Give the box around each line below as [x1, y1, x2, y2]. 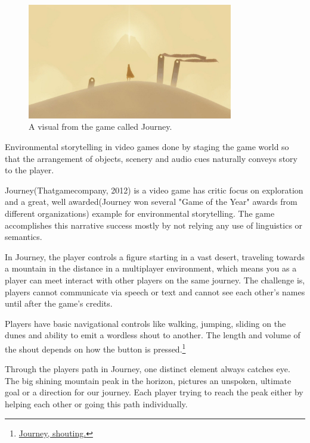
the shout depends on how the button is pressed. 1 [5, 341, 186, 355]
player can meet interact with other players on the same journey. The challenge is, [5, 273, 305, 286]
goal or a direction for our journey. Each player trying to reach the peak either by [5, 386, 303, 398]
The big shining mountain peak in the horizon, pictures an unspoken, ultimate [5, 374, 292, 386]
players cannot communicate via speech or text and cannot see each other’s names [5, 285, 305, 298]
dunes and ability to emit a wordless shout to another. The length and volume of [5, 329, 300, 341]
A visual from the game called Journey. [29, 120, 172, 133]
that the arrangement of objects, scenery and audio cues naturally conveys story [5, 152, 297, 164]
